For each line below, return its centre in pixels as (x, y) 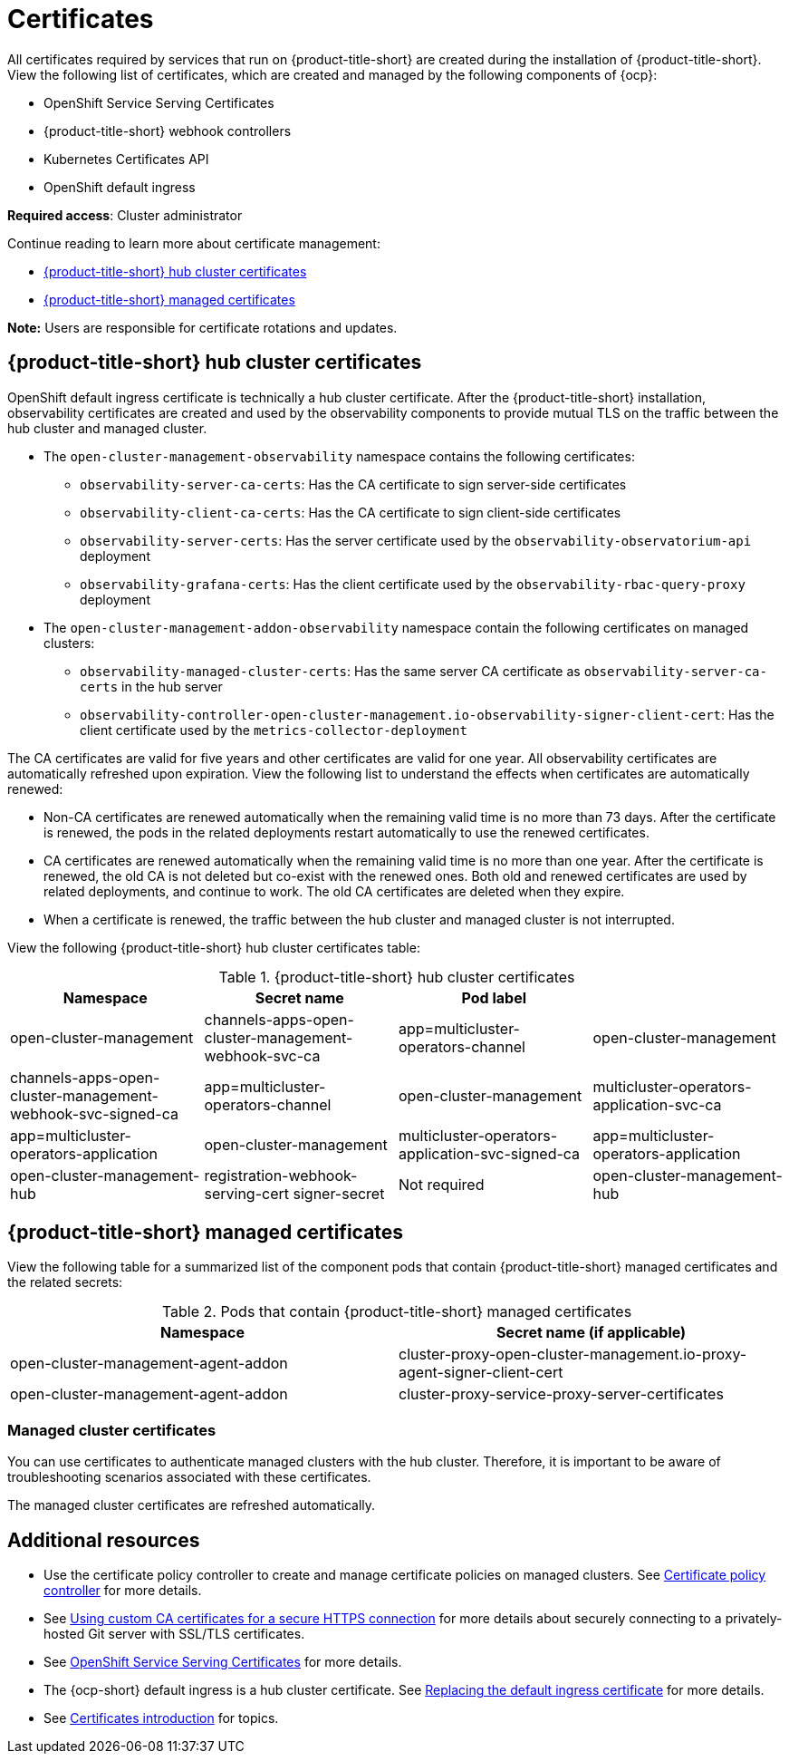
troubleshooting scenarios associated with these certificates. (189, 1477)
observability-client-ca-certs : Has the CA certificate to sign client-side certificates (351, 512)
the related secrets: (65, 1282)
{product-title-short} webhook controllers (168, 131)
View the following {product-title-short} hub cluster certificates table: (214, 947)
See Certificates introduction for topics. (161, 1718)
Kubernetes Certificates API (126, 159)
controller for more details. (123, 1591)
